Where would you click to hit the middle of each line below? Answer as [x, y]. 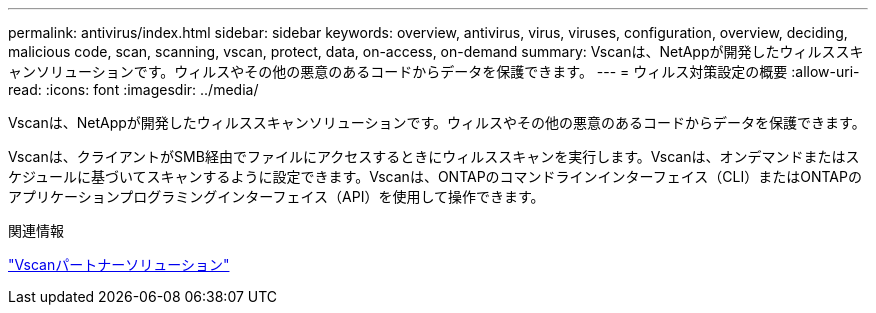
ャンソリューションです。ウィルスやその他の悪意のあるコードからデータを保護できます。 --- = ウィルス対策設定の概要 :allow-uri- [434, 71]
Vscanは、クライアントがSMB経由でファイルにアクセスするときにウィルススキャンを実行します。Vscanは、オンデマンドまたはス [434, 156]
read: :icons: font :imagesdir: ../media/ [133, 89]
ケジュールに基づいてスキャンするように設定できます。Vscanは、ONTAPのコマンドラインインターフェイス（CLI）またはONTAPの [435, 176]
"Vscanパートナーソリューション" [119, 264]
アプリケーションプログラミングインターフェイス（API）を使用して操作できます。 [276, 196]
